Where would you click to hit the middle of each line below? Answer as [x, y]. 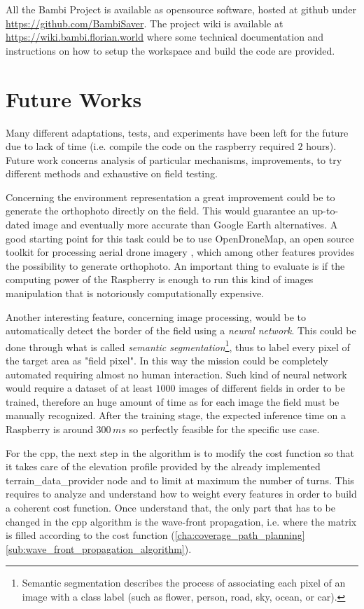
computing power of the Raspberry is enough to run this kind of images [160, 279]
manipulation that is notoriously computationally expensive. [135, 293]
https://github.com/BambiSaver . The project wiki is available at [145, 23]
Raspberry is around [49, 429]
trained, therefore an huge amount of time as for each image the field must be [173, 401]
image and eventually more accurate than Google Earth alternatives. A [185, 225]
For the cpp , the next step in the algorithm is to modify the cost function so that [180, 452]
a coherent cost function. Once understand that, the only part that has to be [170, 507]
